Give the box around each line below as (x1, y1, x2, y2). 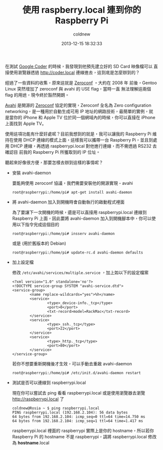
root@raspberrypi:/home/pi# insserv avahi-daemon (12, 231, 115, 236)
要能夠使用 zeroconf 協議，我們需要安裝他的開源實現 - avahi (12, 180, 133, 186)
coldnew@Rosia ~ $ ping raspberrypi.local (12, 406, 100, 411)
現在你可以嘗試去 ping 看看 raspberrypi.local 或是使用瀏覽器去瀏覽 (12, 390, 145, 396)
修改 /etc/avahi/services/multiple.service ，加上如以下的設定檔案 (12, 270, 149, 275)
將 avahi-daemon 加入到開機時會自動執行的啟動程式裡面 (12, 199, 125, 205)
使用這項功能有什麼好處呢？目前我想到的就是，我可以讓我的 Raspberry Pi (5, 131, 152, 137)
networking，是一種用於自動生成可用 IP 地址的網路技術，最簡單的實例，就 (5, 108, 153, 114)
